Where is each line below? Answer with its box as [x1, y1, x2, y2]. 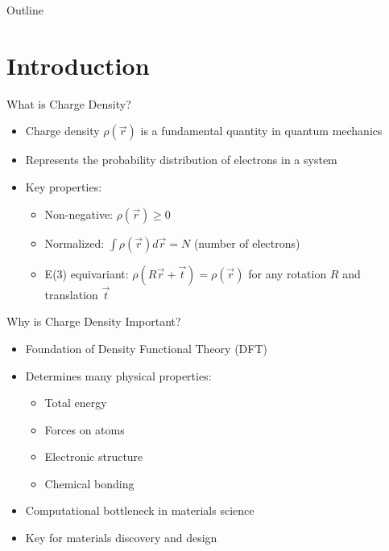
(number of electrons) [193, 234, 300, 251]
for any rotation [248, 265, 327, 282]
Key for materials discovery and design [25, 529, 217, 546]
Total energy [44, 394, 107, 411]
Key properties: [25, 178, 102, 195]
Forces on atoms [44, 421, 125, 438]
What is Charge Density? [6, 95, 131, 112]
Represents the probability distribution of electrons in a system [25, 151, 337, 168]
